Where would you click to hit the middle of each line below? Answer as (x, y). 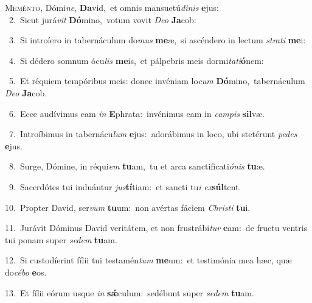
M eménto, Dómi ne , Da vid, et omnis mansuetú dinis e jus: (112, 7)
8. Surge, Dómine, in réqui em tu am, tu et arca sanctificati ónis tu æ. (137, 166)
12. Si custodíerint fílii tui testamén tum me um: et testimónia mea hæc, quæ (148, 260)
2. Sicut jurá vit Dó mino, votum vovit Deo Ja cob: (102, 19)
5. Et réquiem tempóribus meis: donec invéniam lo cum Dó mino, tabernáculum (157, 81)
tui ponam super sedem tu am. (61, 239)
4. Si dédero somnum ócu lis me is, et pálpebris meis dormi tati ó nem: (136, 60)
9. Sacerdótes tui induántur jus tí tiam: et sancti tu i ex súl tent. (125, 186)
